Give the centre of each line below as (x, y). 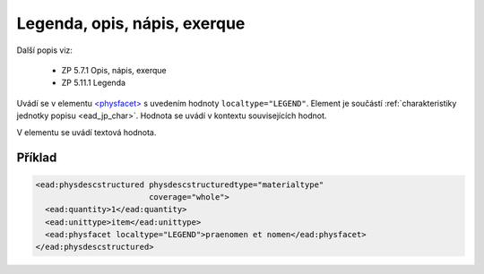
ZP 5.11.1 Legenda (93, 83)
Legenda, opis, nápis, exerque (131, 23)
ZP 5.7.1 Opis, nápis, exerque (114, 70)
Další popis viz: (45, 50)
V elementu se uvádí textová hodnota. (86, 132)
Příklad (37, 158)
